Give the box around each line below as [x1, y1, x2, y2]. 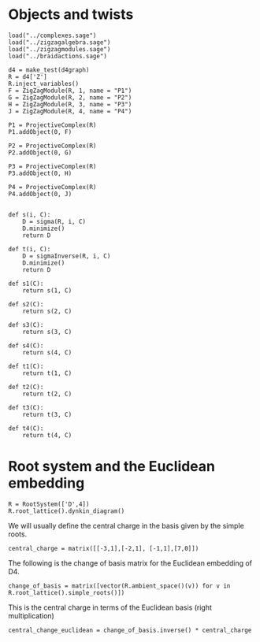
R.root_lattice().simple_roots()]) [8, 588, 125, 596]
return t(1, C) [22, 369, 72, 377]
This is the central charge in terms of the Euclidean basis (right [8, 603, 213, 612]
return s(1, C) [22, 286, 72, 295]
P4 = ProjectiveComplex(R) [8, 183, 97, 191]
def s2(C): [8, 300, 44, 308]
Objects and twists [8, 6, 134, 24]
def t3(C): [8, 403, 44, 411]
